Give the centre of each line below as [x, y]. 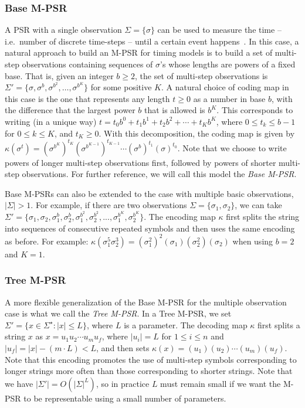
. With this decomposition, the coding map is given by [197, 133]
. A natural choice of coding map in [225, 87]
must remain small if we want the [221, 383]
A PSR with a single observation [63, 30]
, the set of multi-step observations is [201, 75]
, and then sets [123, 347]
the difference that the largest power [70, 110]
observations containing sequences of [87, 64]
